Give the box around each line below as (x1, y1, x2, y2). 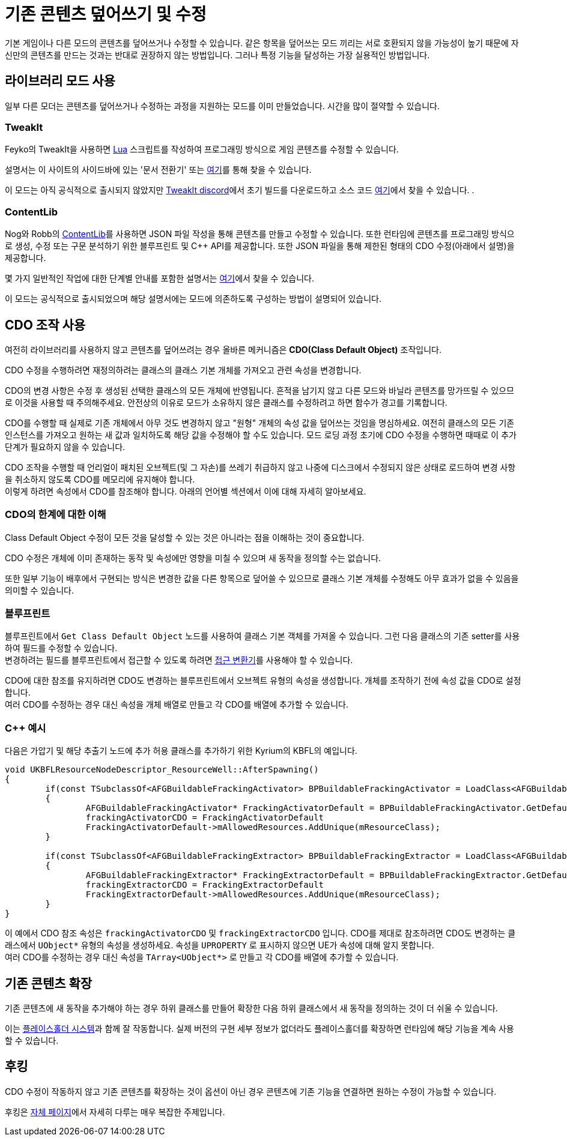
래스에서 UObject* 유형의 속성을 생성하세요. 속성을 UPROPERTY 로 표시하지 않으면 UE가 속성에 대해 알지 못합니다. (5, 940, 434, 951)
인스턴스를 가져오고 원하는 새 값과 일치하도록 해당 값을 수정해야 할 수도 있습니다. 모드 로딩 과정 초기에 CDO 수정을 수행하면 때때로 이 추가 (5, 429, 517, 440)
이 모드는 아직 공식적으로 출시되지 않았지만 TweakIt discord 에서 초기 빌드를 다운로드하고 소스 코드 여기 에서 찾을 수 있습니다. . (5, 185, 475, 196)
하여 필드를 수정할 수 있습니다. (5, 643, 118, 654)
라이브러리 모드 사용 (5, 73, 115, 89)
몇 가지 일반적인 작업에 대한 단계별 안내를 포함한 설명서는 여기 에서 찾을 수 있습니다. (5, 273, 314, 284)
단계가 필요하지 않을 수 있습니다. (5, 441, 126, 452)
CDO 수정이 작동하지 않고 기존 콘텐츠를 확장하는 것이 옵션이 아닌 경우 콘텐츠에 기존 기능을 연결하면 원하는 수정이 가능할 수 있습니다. (5, 1086, 497, 1097)
